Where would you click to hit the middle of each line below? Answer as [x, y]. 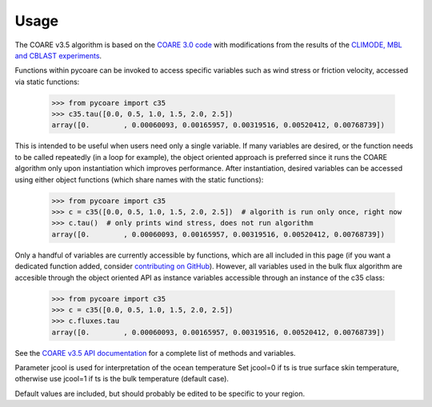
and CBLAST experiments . [58, 55]
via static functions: [47, 82]
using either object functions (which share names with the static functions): [139, 179]
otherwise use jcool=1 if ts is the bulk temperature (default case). [122, 379]
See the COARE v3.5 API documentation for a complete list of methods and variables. [155, 353]
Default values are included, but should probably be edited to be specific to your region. [160, 393]
